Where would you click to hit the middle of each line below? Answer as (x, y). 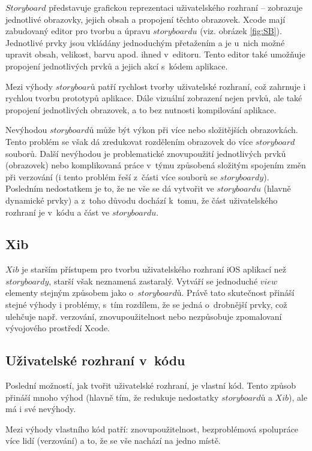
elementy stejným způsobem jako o (70, 293)
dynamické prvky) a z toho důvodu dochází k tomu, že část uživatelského (142, 200)
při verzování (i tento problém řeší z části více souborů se (112, 176)
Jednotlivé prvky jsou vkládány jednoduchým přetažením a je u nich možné (145, 42)
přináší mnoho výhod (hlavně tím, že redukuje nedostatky (112, 397)
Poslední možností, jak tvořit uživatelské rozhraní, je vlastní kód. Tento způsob (151, 385)
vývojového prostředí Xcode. (58, 328)
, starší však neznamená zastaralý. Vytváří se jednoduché (153, 281)
